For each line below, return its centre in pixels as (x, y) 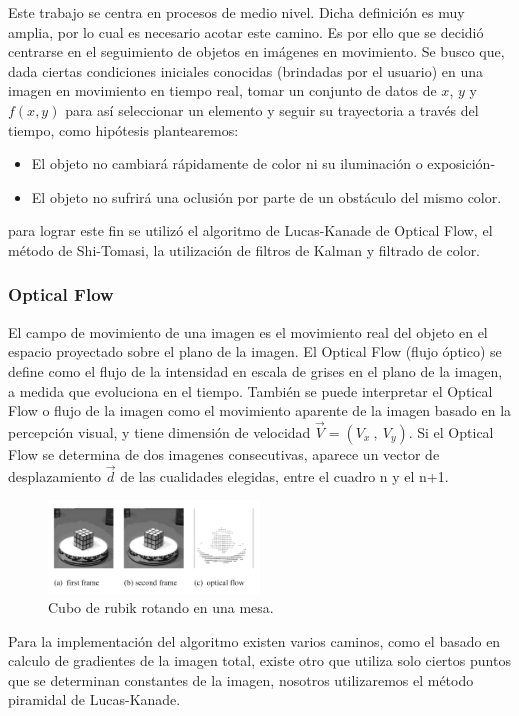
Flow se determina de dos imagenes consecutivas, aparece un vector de (224, 453)
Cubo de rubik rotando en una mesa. (161, 607)
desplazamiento (55, 475)
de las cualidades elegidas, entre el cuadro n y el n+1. (284, 475)
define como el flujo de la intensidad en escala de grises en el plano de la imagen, (255, 370)
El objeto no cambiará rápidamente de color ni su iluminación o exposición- (263, 163)
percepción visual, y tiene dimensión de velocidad (159, 431)
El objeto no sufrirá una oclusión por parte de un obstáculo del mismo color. (266, 196)
